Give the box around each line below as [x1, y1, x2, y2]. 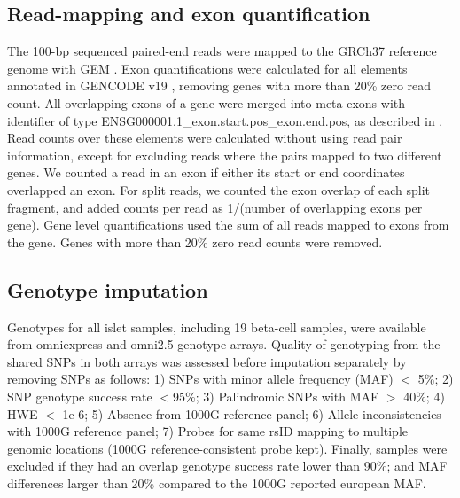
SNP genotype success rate [7, 386, 152, 405]
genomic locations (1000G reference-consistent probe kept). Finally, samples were [7, 439, 448, 457]
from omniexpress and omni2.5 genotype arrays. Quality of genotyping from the [7, 335, 441, 354]
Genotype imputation [7, 276, 208, 303]
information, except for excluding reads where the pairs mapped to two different [7, 145, 442, 164]
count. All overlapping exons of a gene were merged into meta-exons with [7, 93, 406, 112]
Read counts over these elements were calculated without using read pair [7, 128, 402, 147]
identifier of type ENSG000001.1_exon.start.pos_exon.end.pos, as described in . [7, 111, 443, 129]
